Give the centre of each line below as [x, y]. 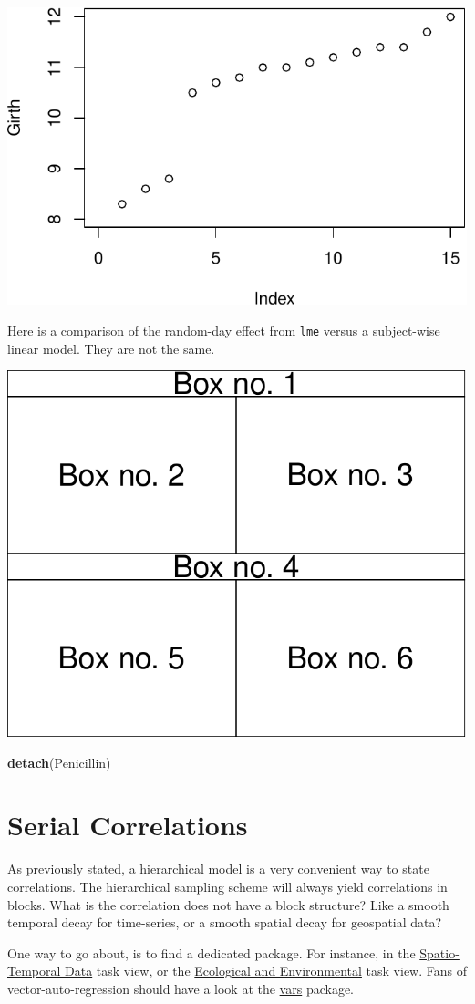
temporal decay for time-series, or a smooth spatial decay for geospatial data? [225, 922]
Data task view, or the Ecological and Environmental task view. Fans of [266, 971]
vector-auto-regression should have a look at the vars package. [181, 988]
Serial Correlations [128, 825]
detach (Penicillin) [59, 762]
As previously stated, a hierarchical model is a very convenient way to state [218, 869]
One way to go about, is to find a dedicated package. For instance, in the [212, 952]
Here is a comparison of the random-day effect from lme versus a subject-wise [224, 331]
